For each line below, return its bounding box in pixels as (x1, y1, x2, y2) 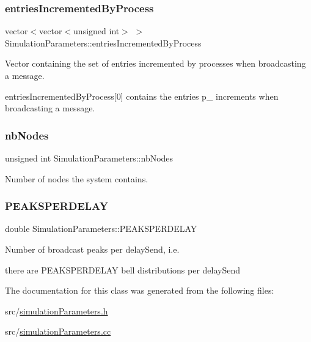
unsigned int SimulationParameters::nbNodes (5, 152, 174, 164)
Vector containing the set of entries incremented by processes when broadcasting (5, 57, 306, 70)
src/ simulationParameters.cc (5, 325, 111, 338)
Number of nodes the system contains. (5, 172, 148, 185)
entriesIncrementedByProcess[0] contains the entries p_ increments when (5, 89, 279, 102)
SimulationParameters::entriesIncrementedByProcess (5, 36, 202, 49)
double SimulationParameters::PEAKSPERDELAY (5, 222, 197, 235)
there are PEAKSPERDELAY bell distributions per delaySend (5, 263, 240, 276)
